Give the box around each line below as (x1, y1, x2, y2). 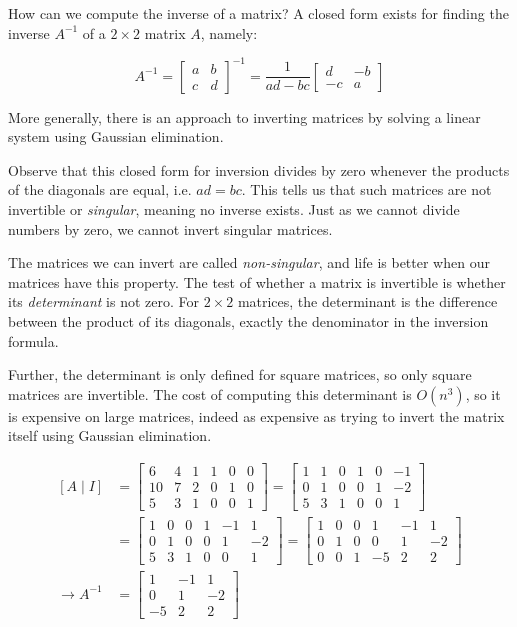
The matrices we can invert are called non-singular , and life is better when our (8, 252, 490, 273)
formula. (8, 330, 59, 351)
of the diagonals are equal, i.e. (8, 179, 192, 200)
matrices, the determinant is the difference (237, 291, 498, 312)
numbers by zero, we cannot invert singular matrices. (8, 218, 333, 239)
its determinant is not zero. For (8, 291, 199, 312)
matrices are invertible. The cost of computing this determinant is (8, 383, 412, 404)
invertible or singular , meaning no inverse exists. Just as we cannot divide (8, 199, 460, 220)
